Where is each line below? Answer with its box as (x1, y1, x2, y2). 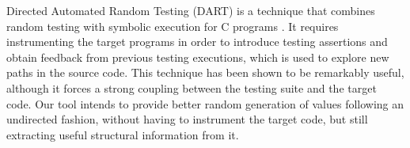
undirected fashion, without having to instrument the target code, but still (6, 111, 368, 127)
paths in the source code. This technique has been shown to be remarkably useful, (6, 64, 404, 81)
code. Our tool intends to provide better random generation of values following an (6, 95, 404, 112)
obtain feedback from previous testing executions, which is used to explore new (6, 48, 389, 65)
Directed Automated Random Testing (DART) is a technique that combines (6, 2, 375, 18)
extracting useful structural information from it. (6, 126, 239, 142)
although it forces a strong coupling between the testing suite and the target (6, 79, 377, 96)
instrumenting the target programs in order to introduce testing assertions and (6, 33, 388, 50)
